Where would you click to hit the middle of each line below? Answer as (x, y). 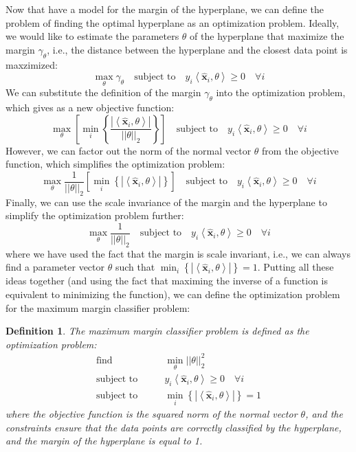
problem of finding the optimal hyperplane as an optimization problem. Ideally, (173, 22)
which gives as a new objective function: (90, 108)
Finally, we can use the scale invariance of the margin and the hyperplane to (166, 202)
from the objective (300, 150)
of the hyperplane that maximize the (267, 36)
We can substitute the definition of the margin (103, 92)
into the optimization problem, (281, 92)
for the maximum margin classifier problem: (98, 307)
